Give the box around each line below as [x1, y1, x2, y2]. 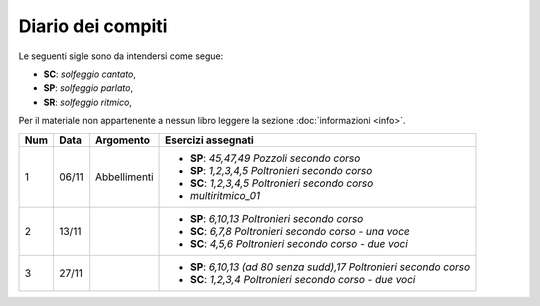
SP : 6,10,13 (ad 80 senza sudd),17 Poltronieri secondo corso [190, 260, 471, 274]
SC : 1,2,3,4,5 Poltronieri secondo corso [190, 176, 374, 190]
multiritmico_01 [190, 188, 261, 202]
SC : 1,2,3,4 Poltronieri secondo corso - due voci [190, 272, 416, 286]
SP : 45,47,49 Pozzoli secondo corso [190, 151, 361, 165]
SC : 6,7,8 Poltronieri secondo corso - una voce [190, 224, 410, 238]
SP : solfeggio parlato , [43, 82, 134, 94]
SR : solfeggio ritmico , [43, 96, 132, 108]
